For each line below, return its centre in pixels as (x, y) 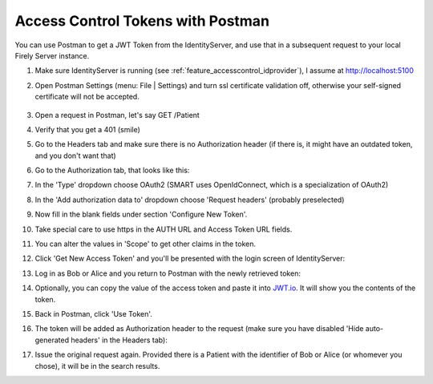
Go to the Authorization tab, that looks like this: (112, 170)
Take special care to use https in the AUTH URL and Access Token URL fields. (164, 229)
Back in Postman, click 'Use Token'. (93, 313)
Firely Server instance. (52, 55)
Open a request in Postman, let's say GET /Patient (117, 115)
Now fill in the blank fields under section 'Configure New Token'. (141, 214)
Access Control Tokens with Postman (142, 21)
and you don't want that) (75, 156)
